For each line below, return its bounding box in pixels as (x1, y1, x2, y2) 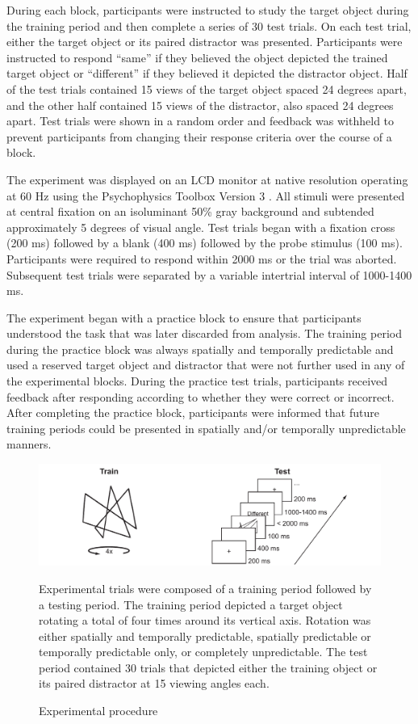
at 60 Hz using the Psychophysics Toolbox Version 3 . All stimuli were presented (6, 187, 405, 204)
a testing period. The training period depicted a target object (39, 596, 343, 612)
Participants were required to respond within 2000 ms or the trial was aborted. (6, 250, 397, 267)
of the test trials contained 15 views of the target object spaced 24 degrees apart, (6, 80, 407, 97)
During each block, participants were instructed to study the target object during (6, 2, 409, 18)
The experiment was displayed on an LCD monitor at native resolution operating (6, 170, 408, 187)
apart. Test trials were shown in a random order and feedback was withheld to (6, 112, 395, 129)
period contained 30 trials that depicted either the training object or (39, 659, 378, 676)
